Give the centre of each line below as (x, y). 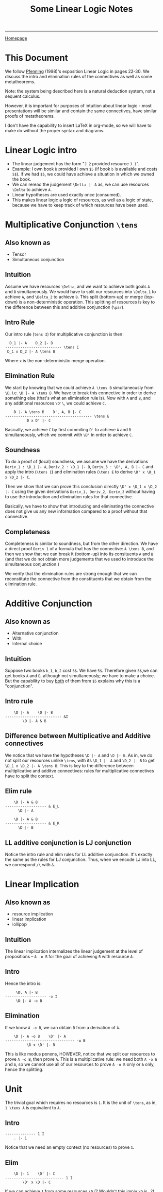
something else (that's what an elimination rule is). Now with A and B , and (78, 398)
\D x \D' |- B (41, 1045)
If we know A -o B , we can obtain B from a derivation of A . (63, 1027)
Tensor (19, 254)
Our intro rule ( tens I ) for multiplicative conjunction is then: (64, 334)
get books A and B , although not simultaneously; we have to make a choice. (80, 675)
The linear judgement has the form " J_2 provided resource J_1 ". (76, 164)
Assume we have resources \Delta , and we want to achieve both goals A (78, 286)
